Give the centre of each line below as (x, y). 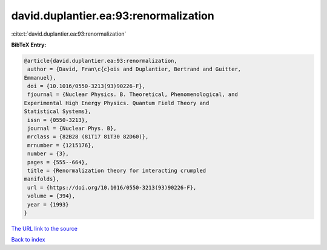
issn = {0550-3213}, (58, 120)
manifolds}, (42, 179)
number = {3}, (48, 154)
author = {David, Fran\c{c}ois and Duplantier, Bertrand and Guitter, (134, 69)
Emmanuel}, (40, 78)
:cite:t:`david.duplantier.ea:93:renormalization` (69, 34)
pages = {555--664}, (58, 162)
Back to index (28, 240)
